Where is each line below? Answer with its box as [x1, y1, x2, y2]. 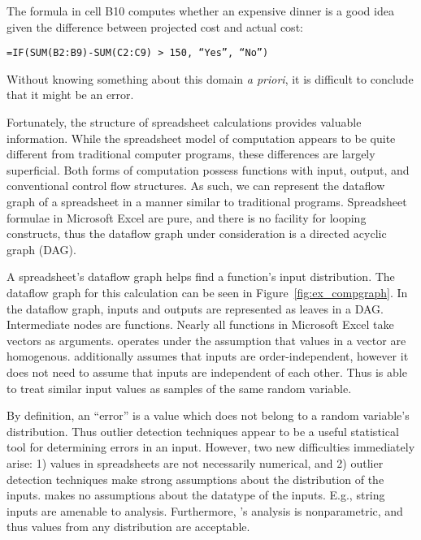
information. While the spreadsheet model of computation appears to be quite [7, 129, 396, 146]
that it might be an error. [7, 86, 134, 103]
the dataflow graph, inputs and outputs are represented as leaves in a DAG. [7, 300, 384, 317]
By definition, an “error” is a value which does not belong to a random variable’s [7, 407, 410, 424]
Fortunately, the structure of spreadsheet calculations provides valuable [7, 114, 362, 131]
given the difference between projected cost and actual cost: [7, 18, 303, 35]
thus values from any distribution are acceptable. [7, 518, 250, 535]
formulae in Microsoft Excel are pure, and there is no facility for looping [7, 209, 367, 226]
